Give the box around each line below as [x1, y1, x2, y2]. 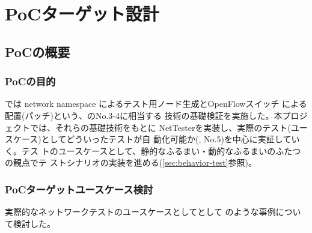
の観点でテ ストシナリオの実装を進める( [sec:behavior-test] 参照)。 [5, 156, 257, 169]
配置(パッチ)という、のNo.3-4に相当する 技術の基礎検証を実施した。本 [5, 109, 283, 121]
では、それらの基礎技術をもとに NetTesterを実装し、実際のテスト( [29, 121, 291, 133]
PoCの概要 [5, 42, 70, 61]
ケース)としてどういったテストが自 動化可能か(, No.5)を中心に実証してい [13, 133, 300, 145]
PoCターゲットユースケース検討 [5, 181, 153, 196]
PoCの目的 [5, 74, 56, 89]
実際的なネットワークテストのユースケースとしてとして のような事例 [5, 205, 276, 218]
